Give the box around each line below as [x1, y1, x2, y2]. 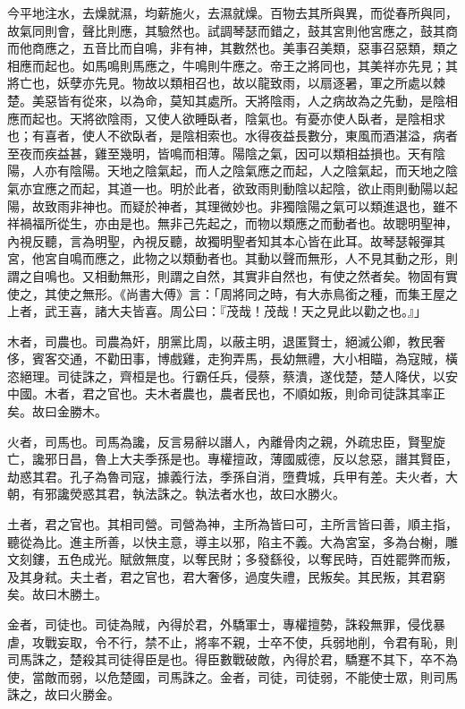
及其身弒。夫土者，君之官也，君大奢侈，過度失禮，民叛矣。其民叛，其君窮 [7, 567, 445, 585]
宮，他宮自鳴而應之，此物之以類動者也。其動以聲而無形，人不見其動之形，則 [7, 249, 458, 268]
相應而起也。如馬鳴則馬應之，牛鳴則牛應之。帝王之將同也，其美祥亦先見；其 [7, 56, 458, 74]
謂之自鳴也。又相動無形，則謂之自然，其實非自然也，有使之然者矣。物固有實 [7, 266, 458, 285]
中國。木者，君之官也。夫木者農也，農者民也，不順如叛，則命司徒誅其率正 [7, 384, 445, 403]
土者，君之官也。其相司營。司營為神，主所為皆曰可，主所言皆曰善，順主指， [7, 515, 458, 534]
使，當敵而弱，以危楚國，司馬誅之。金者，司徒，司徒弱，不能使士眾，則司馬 [7, 667, 458, 686]
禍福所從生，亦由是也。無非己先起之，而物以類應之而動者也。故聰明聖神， [19, 214, 458, 233]
